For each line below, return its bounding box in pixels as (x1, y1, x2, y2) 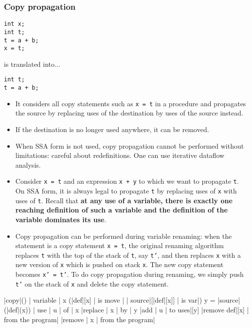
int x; (4, 20, 25, 28)
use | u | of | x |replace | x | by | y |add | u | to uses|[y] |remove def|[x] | (37, 305, 249, 314)
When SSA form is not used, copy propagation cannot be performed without (15, 140, 244, 151)
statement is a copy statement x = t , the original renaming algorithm (15, 240, 224, 251)
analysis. (15, 159, 41, 170)
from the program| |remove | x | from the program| (4, 314, 155, 324)
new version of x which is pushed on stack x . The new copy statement (15, 259, 224, 270)
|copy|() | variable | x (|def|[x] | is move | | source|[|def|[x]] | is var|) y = (4, 295, 216, 305)
